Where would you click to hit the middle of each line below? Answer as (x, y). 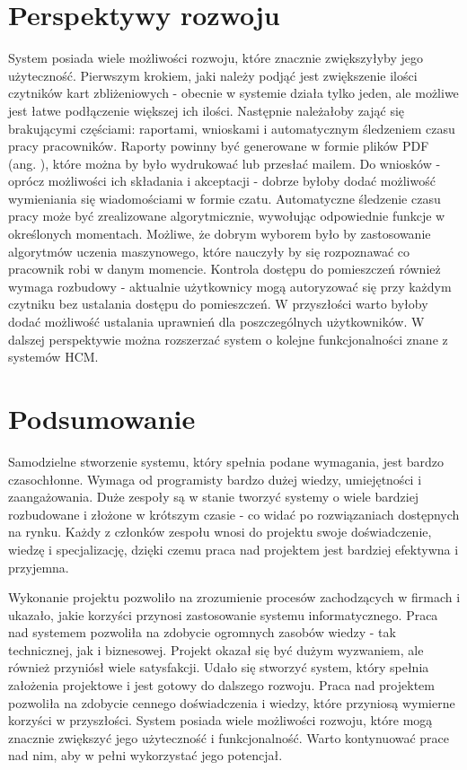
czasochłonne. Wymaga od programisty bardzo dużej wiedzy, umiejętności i (215, 479)
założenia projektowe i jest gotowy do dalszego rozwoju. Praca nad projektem (221, 685)
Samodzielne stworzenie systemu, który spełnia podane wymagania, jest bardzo (226, 461)
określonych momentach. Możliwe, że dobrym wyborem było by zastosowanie (220, 234)
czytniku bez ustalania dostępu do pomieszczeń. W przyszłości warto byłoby (218, 304)
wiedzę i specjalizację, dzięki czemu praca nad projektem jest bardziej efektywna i (233, 549)
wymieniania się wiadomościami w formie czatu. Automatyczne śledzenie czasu (225, 198)
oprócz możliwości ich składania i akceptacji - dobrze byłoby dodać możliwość (222, 181)
